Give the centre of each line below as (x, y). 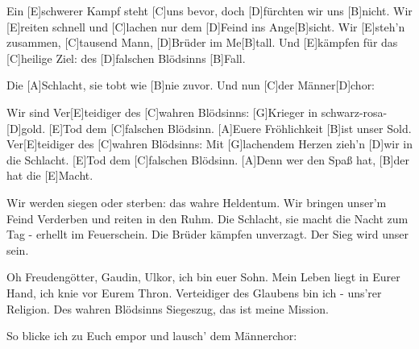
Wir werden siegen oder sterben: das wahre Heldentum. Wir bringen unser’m (197, 202)
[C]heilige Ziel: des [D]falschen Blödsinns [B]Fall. (126, 58)
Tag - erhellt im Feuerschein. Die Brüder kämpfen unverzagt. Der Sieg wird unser (208, 234)
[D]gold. (26, 128)
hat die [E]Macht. (50, 175)
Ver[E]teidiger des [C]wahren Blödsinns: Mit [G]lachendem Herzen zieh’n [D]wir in (209, 144)
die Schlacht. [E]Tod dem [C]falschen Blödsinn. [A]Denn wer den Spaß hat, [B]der (208, 159)
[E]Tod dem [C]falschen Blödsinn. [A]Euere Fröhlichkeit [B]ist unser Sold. (230, 128)
